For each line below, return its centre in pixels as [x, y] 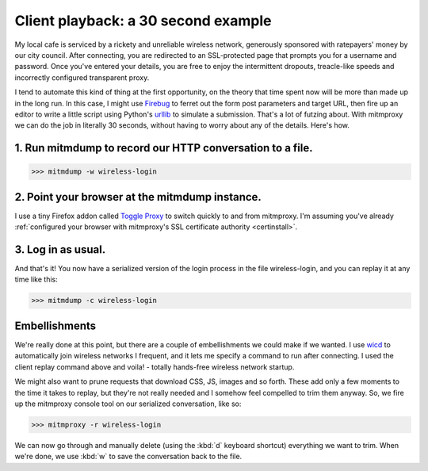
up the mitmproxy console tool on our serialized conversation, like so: [128, 404]
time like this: [36, 280]
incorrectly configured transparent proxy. [82, 77]
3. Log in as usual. [60, 249]
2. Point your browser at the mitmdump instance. [138, 197]
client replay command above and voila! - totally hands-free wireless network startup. [155, 367]
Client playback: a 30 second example [143, 21]
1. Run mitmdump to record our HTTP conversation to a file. [164, 148]
